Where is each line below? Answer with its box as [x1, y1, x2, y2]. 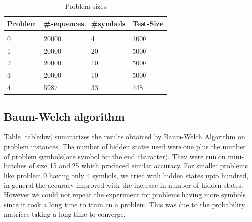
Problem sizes [65, 1, 106, 11]
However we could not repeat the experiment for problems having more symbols [4, 189, 246, 199]
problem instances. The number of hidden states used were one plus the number [4, 141, 246, 151]
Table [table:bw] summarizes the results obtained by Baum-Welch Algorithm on [4, 131, 245, 142]
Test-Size [132, 18, 164, 28]
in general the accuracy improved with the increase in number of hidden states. [4, 180, 243, 190]
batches [4, 160, 27, 171]
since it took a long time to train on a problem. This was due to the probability [4, 199, 245, 209]
